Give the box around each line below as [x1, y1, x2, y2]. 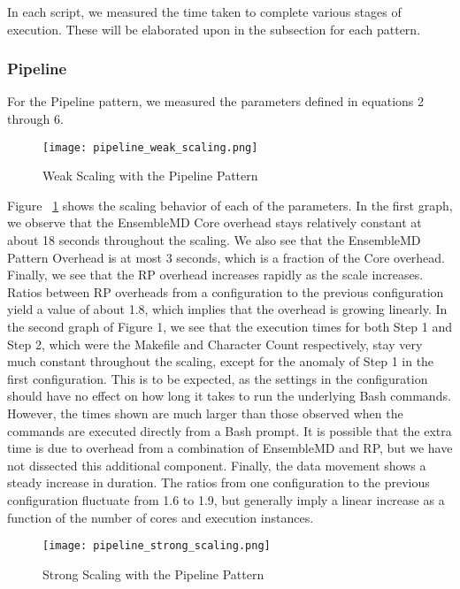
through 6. [7, 110, 64, 127]
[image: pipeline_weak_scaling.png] [42, 141, 258, 154]
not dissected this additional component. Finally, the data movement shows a [7, 455, 426, 474]
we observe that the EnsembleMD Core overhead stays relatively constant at [7, 213, 422, 232]
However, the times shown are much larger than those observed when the [7, 403, 403, 422]
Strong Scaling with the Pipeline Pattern [42, 564, 264, 583]
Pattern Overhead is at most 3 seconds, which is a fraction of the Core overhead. [7, 248, 446, 266]
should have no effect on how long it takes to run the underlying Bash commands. [7, 386, 451, 405]
